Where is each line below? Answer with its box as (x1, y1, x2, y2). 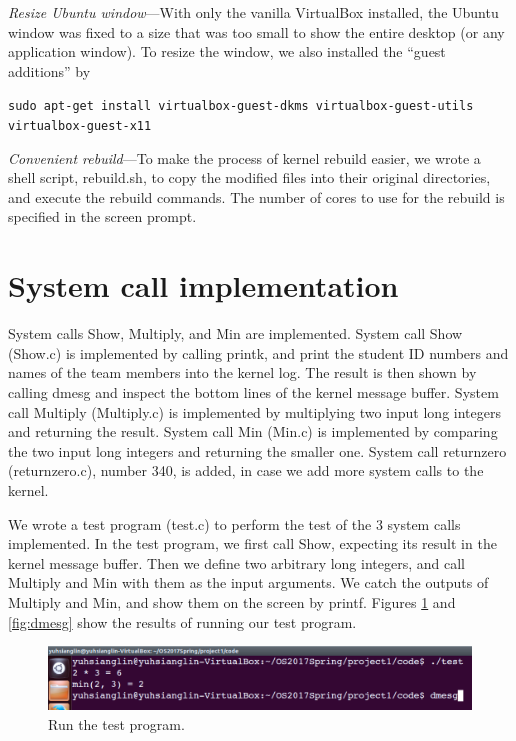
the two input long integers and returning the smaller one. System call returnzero (8, 440, 507, 461)
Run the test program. (48, 713, 185, 734)
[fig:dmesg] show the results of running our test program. (8, 611, 357, 632)
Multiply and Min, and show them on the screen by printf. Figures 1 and (8, 591, 456, 612)
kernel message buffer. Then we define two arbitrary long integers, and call (8, 552, 465, 573)
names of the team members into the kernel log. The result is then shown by (8, 362, 477, 383)
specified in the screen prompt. (8, 206, 197, 227)
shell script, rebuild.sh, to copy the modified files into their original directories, (8, 167, 491, 188)
